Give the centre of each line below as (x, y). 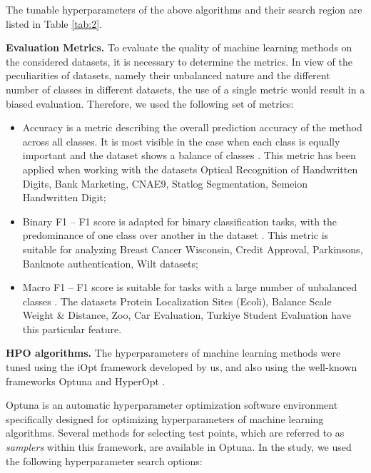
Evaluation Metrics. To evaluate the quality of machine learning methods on (179, 47)
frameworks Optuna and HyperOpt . (86, 381)
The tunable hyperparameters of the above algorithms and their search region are (184, 9)
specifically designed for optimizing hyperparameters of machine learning (165, 418)
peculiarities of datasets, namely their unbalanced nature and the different (168, 75)
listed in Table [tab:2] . (54, 23)
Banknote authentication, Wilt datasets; (110, 263)
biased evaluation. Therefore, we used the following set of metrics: (150, 103)
